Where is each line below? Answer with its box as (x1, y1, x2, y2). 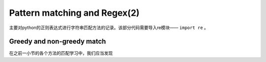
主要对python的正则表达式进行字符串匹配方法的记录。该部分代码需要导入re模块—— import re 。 (9, 25, 209, 31)
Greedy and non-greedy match (9, 37, 106, 46)
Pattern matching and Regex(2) (9, 7, 140, 18)
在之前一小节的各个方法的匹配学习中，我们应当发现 (9, 50, 113, 56)
